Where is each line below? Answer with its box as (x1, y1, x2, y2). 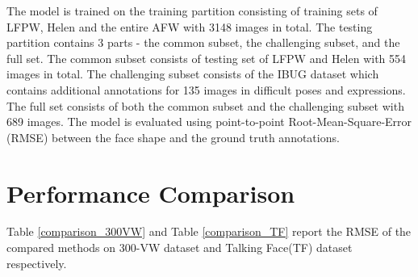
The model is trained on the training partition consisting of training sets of (6, 2, 378, 19)
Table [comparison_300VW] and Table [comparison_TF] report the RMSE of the (6, 223, 412, 240)
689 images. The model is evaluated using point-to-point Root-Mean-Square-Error (6, 113, 412, 130)
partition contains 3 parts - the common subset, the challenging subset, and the (6, 34, 400, 51)
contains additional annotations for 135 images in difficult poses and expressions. (6, 81, 406, 98)
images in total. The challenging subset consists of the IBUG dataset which (6, 65, 379, 82)
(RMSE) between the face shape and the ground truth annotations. (6, 128, 340, 145)
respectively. (6, 254, 67, 271)
